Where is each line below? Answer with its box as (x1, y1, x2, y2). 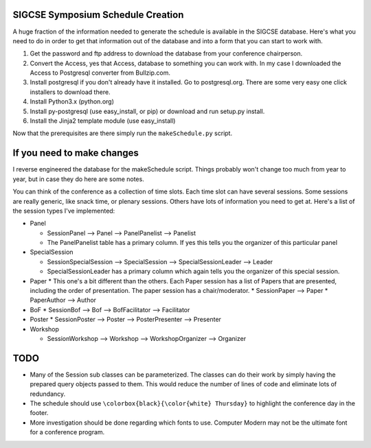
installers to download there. (30, 88, 111, 96)
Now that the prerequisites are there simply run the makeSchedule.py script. (12, 129, 233, 137)
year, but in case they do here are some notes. (12, 175, 144, 183)
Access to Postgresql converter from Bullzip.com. (30, 69, 171, 77)
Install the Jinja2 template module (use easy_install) (30, 117, 176, 125)
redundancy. (30, 390, 66, 398)
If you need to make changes (12, 148, 139, 159)
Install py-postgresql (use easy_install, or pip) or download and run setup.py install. (30, 107, 265, 115)
